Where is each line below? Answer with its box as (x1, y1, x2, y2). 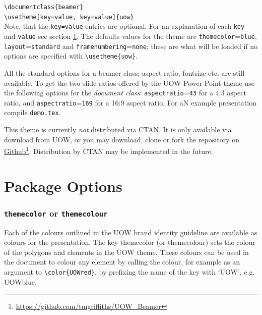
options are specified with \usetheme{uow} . (4, 50, 138, 61)
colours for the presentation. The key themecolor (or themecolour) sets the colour (4, 237, 255, 247)
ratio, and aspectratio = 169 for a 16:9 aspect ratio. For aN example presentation (4, 97, 256, 108)
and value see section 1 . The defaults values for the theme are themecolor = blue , (4, 30, 257, 41)
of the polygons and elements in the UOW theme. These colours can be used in (4, 246, 249, 257)
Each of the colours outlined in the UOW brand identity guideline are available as (4, 227, 257, 237)
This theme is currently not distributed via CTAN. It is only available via (4, 124, 232, 135)
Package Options (4, 175, 122, 196)
